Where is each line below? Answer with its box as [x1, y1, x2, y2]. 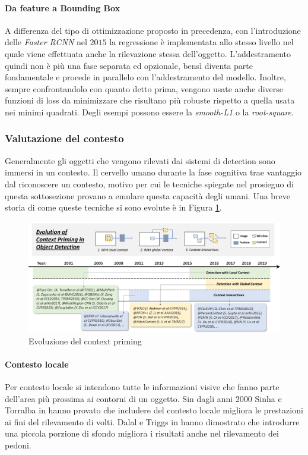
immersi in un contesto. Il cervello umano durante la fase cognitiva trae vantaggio [5, 166, 302, 178]
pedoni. [5, 439, 31, 451]
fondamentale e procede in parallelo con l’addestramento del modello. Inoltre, [5, 71, 286, 83]
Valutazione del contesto [5, 131, 124, 146]
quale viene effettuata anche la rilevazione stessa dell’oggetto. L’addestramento [5, 47, 291, 59]
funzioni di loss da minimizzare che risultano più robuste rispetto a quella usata [5, 94, 295, 106]
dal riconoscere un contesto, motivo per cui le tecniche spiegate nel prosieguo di [5, 177, 294, 190]
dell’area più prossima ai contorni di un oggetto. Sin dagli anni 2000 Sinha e [5, 392, 282, 404]
